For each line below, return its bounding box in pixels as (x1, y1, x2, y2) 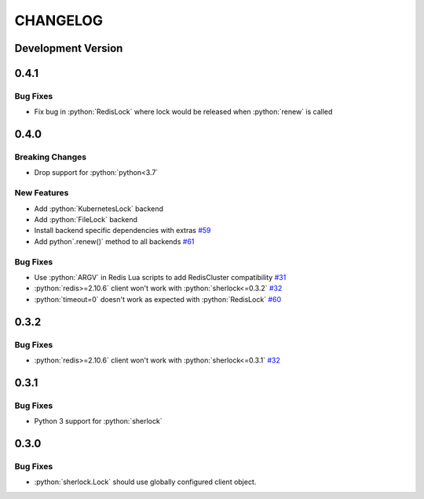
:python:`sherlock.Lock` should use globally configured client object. (34, 477, 257, 486)
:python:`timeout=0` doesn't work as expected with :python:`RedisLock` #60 (34, 294, 282, 304)
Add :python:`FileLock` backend (34, 215, 137, 224)
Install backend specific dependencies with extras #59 (34, 226, 211, 235)
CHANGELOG (14, 12, 104, 29)
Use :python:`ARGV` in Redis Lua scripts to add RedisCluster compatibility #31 (34, 272, 287, 282)
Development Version (14, 42, 123, 55)
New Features (14, 188, 69, 199)
